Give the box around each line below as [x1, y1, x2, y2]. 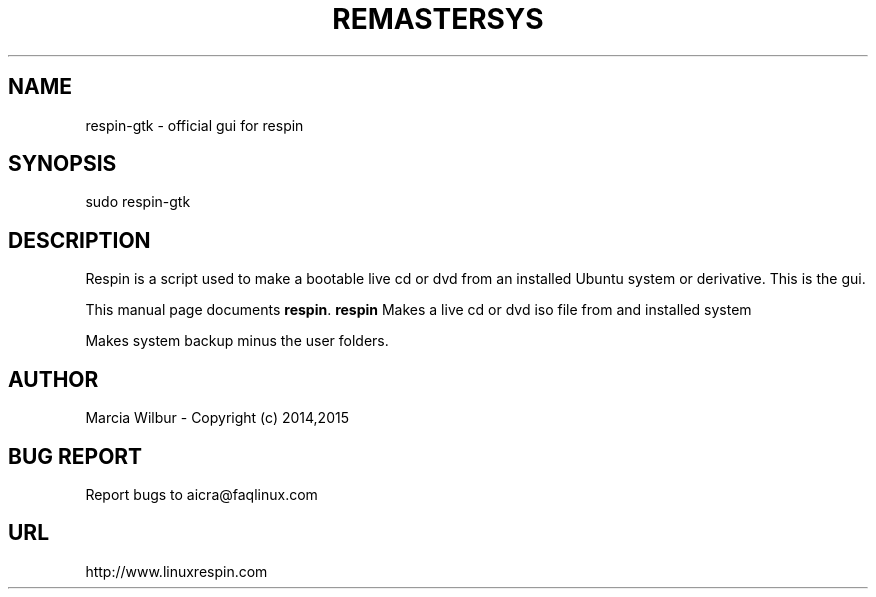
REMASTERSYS [332, 2, 544, 36]
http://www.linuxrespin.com [85, 562, 268, 580]
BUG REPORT [8, 443, 143, 469]
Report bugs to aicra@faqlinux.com [85, 485, 318, 503]
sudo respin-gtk [85, 193, 191, 211]
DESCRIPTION [8, 227, 151, 253]
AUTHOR [8, 366, 99, 392]
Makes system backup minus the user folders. [85, 332, 389, 350]
